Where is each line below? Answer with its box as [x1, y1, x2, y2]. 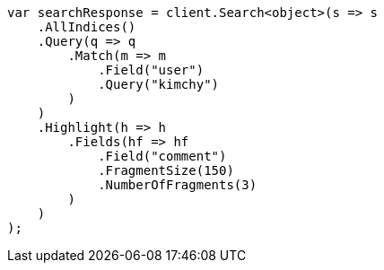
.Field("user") [98, 63, 205, 77]
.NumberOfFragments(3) [98, 178, 257, 192]
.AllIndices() [37, 20, 136, 34]
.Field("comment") [98, 149, 227, 163]
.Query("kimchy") [98, 77, 220, 91]
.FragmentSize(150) [98, 163, 234, 178]
